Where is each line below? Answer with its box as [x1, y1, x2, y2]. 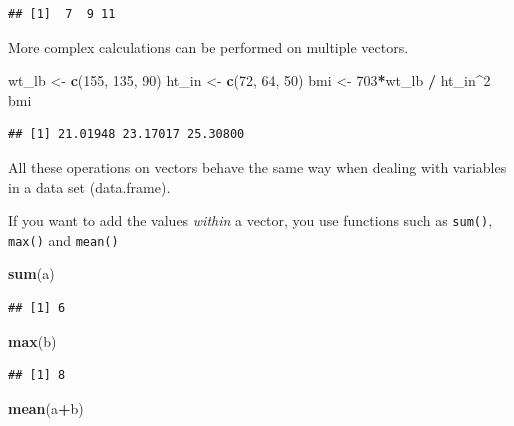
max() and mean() [8, 229, 119, 250]
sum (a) [8, 263, 55, 284]
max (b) [8, 330, 57, 351]
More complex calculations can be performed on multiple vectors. [8, 36, 409, 57]
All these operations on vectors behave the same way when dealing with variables [8, 156, 507, 177]
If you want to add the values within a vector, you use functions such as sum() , [8, 210, 493, 231]
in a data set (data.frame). [8, 176, 171, 197]
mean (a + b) [8, 397, 84, 418]
